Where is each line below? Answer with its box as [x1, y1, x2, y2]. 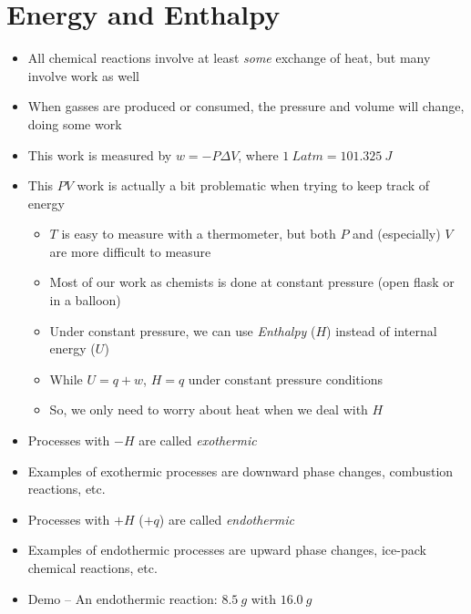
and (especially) [353, 224, 441, 243]
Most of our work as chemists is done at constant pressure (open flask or [49, 272, 455, 292]
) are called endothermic [159, 509, 294, 528]
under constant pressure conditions [188, 369, 383, 388]
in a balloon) [49, 291, 121, 310]
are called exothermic [138, 431, 257, 450]
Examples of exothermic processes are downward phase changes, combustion [27, 461, 454, 480]
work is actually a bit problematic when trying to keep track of [77, 176, 429, 195]
